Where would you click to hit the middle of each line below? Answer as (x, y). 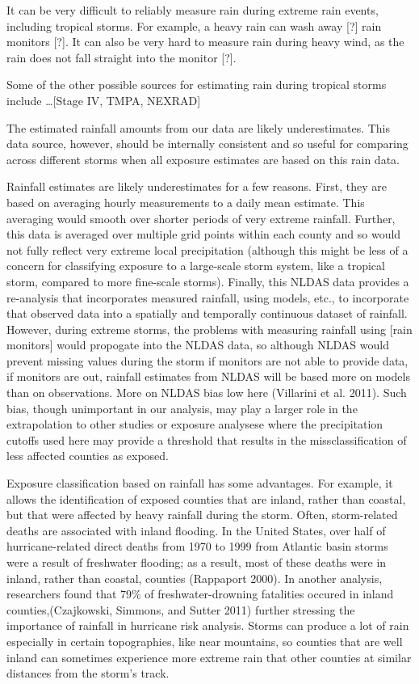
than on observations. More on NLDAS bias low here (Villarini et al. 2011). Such (207, 393)
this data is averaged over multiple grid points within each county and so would (204, 234)
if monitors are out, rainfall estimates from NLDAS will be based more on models (208, 376)
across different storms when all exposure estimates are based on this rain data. (203, 159)
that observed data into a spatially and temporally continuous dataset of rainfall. (207, 313)
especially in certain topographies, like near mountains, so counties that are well (205, 641)
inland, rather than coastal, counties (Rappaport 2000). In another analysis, (195, 578)
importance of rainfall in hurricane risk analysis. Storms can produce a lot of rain (208, 625)
